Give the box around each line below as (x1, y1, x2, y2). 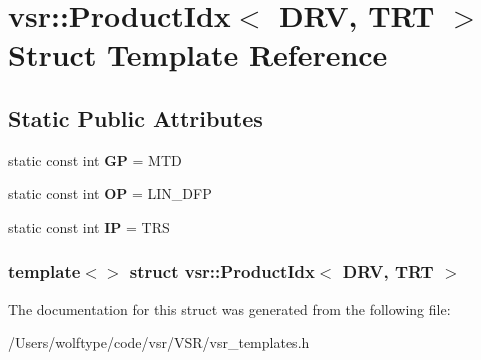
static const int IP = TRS (8, 216, 170, 237)
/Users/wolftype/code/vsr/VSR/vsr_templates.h (8, 332, 310, 353)
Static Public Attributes (8, 102, 263, 133)
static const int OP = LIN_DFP (8, 183, 212, 204)
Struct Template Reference (8, 34, 388, 75)
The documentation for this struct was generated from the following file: (8, 298, 451, 319)
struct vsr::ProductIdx (129, 259, 315, 284)
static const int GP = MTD (8, 149, 182, 170)
